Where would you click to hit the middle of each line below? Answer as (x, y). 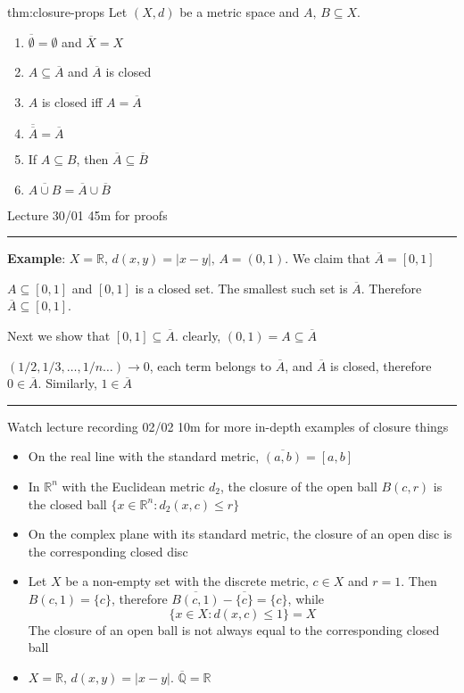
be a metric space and (240, 12)
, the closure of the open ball (298, 486)
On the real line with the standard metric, (144, 456)
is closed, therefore (381, 365)
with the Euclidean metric (133, 486)
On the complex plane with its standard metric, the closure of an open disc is (240, 534)
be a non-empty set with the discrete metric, (187, 581)
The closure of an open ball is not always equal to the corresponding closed (234, 629)
